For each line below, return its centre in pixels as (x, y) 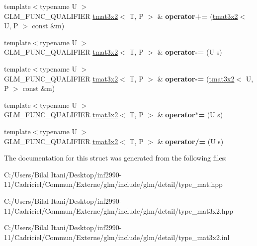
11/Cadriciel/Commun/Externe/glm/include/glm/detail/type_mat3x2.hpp (119, 210)
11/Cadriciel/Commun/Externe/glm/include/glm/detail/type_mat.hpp (113, 184)
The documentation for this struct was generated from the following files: (116, 158)
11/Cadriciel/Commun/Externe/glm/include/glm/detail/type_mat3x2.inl (117, 237)
